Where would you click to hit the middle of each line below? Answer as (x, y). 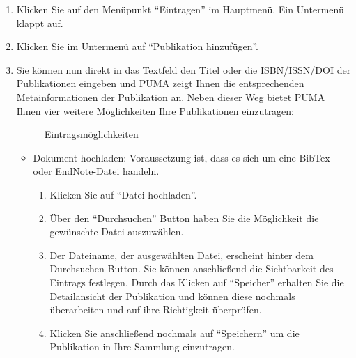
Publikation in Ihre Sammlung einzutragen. (142, 347)
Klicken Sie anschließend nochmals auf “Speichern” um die (175, 333)
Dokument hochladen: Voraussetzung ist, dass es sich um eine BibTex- (183, 157)
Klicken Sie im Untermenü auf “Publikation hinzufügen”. (137, 46)
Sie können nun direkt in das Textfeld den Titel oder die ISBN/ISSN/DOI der (184, 69)
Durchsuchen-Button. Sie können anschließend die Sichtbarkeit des (192, 268)
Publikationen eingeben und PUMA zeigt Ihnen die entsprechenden (160, 83)
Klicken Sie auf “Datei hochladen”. (123, 194)
